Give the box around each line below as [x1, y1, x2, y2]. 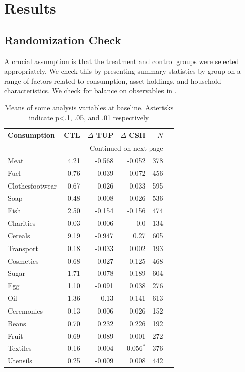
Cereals [8, 230, 30, 240]
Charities [8, 218, 36, 228]
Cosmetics [8, 255, 39, 266]
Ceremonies [8, 305, 43, 316]
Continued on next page [89, 142, 164, 153]
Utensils [8, 355, 32, 366]
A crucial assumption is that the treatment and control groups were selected [4, 55, 239, 66]
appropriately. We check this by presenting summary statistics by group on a [4, 66, 241, 76]
